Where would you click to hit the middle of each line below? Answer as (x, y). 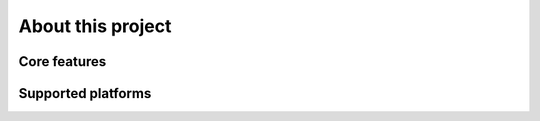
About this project (95, 26)
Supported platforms (85, 93)
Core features (62, 61)
